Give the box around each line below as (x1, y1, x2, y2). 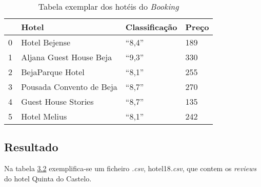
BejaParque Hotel (21, 66, 85, 78)
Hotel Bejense (21, 36, 71, 48)
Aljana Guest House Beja (21, 51, 112, 63)
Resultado (4, 139, 58, 155)
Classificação (125, 21, 177, 33)
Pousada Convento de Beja (21, 81, 117, 92)
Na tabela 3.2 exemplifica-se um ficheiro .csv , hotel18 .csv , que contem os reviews (4, 163, 256, 174)
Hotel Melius (21, 110, 67, 122)
